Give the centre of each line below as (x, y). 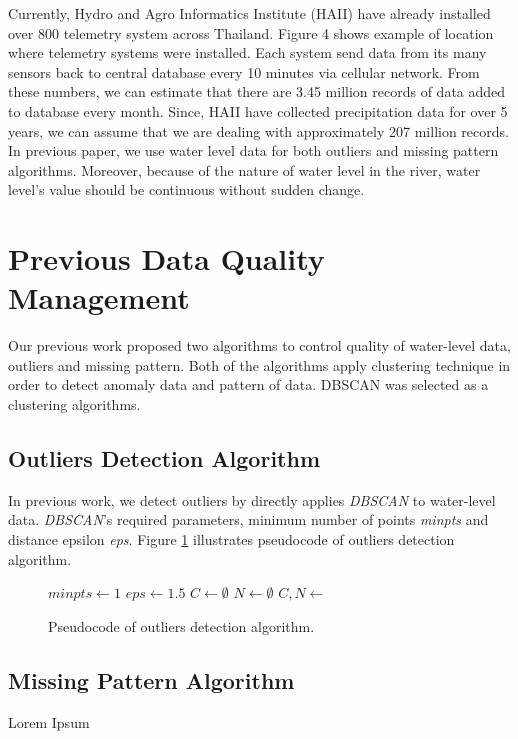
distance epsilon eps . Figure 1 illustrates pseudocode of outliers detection (231, 539)
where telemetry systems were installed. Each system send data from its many (247, 52)
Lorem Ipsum (49, 721)
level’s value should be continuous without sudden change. (186, 189)
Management (99, 297)
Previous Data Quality (166, 258)
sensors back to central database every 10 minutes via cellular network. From (244, 71)
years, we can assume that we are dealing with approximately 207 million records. (258, 130)
